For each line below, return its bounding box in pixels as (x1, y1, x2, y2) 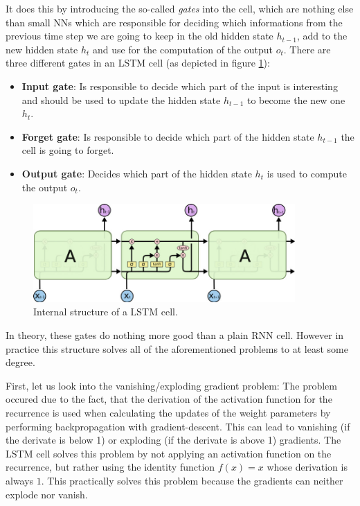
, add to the (296, 28, 348, 43)
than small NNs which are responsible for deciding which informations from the (6, 15, 343, 29)
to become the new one (246, 92, 345, 107)
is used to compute (267, 166, 347, 180)
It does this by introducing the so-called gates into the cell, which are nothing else (6, 1, 354, 15)
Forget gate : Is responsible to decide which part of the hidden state (21, 129, 314, 143)
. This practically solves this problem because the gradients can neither (41, 473, 343, 487)
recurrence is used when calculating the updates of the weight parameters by (6, 405, 331, 419)
